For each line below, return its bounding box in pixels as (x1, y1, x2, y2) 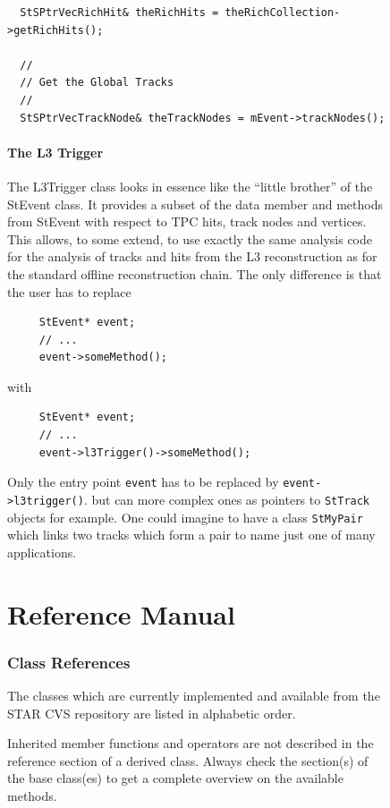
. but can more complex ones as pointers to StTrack (83, 489, 370, 508)
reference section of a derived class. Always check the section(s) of (7, 751, 369, 770)
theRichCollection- (225, 6, 341, 19)
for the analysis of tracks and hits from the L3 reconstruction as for (7, 247, 377, 266)
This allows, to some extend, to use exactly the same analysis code (7, 229, 373, 248)
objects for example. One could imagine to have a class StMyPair (7, 507, 363, 526)
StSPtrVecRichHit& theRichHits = (20, 6, 219, 19)
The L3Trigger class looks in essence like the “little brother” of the (7, 176, 373, 195)
